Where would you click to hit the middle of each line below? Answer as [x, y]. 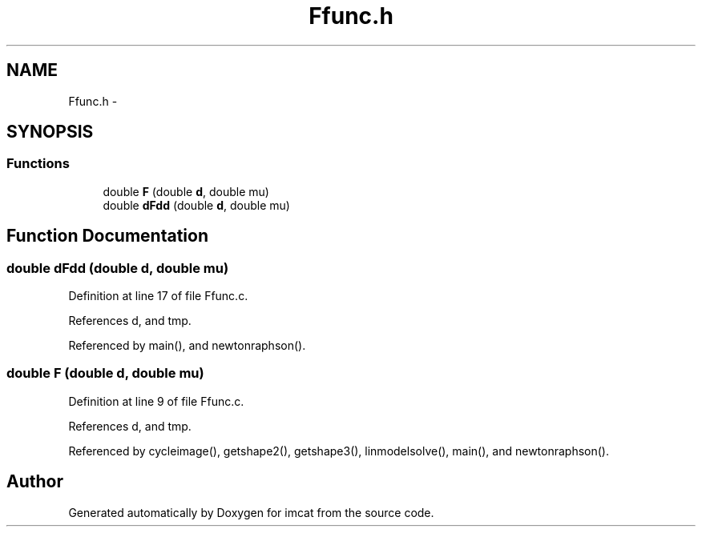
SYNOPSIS [50, 132]
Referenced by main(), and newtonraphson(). [187, 346]
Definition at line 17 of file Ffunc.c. [158, 296]
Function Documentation [107, 236]
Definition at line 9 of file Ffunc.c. [156, 401]
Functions [38, 164]
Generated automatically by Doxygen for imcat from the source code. [251, 512]
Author [35, 482]
